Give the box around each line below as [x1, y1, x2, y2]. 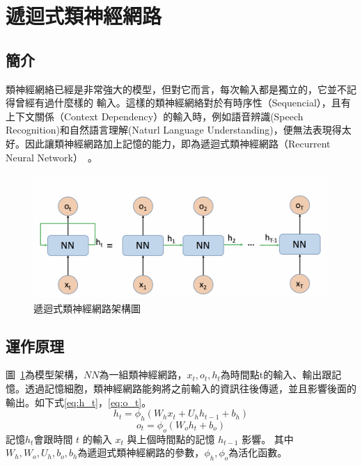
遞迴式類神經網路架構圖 [33, 300, 141, 315]
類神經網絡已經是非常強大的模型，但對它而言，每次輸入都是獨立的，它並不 [6, 81, 347, 96]
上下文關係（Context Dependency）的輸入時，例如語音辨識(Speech [6, 109, 304, 123]
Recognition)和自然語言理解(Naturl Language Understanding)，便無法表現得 [6, 122, 342, 137]
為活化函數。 [228, 445, 288, 460]
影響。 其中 [242, 431, 294, 446]
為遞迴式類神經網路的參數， [77, 445, 205, 460]
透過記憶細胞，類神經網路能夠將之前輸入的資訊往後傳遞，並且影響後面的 [24, 381, 356, 395]
